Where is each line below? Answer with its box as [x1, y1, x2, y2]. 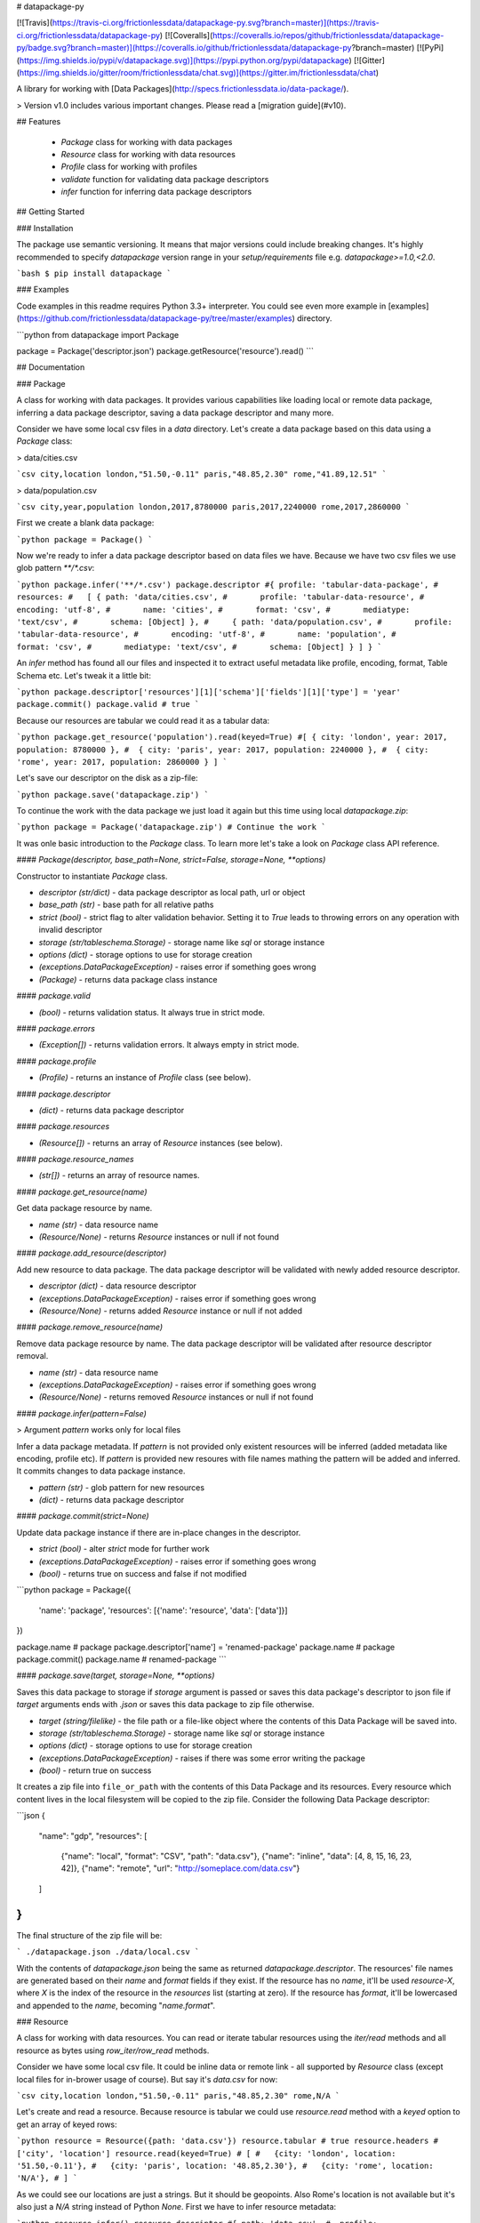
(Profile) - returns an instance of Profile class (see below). [38, 1072, 252, 1083]
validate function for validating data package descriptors [60, 173, 269, 184]
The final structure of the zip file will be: [16, 1930, 163, 1940]
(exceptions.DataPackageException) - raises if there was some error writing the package [38, 1753, 366, 1763]
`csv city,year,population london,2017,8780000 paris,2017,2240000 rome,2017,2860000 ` [16, 502, 411, 511]
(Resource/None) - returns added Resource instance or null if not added [38, 1305, 302, 1316]
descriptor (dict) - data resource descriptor [38, 1280, 197, 1291]
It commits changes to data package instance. [16, 1465, 186, 1476]
